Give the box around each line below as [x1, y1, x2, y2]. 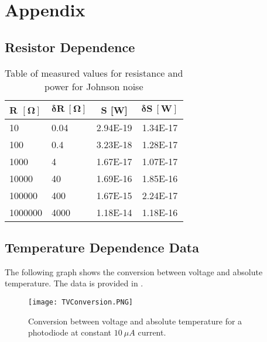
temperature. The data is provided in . [5, 277, 143, 289]
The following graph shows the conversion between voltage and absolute [5, 265, 263, 278]
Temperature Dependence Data [5, 238, 199, 256]
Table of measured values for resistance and [5, 66, 183, 80]
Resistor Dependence [5, 37, 135, 56]
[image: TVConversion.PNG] [28, 297, 133, 306]
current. [138, 326, 166, 338]
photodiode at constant [28, 326, 112, 338]
